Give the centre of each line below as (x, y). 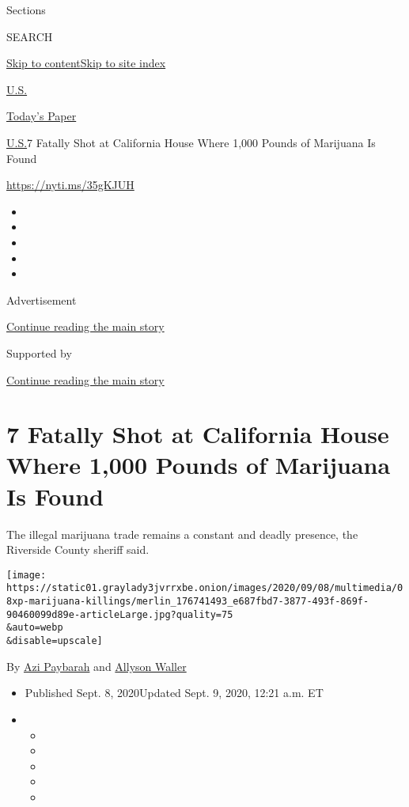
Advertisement (42, 299)
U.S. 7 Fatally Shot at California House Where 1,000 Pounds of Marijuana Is (191, 142)
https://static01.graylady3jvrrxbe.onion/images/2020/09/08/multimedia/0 (205, 588)
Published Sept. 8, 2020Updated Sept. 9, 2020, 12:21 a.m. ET (174, 693)
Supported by (39, 352)
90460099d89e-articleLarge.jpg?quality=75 (120, 614)
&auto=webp (35, 628)
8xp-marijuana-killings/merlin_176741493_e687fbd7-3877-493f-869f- (188, 602)
